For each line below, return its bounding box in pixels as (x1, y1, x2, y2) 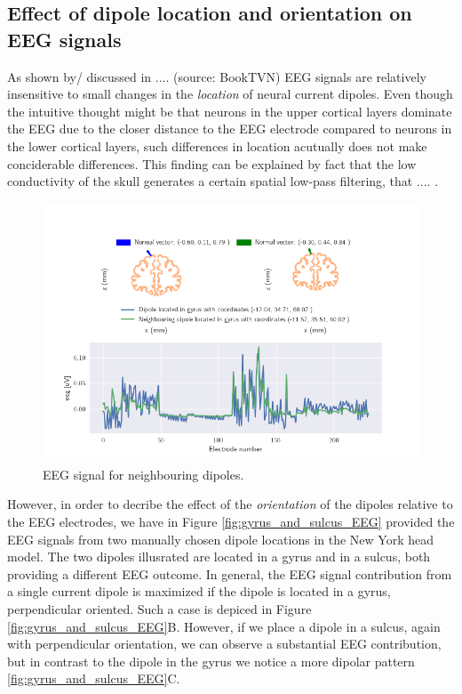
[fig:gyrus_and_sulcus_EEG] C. (7, 669, 180, 688)
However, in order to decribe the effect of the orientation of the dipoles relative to (7, 495, 453, 513)
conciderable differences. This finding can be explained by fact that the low (7, 154, 417, 173)
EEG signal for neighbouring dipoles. (43, 464, 244, 483)
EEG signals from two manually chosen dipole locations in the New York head (7, 529, 434, 548)
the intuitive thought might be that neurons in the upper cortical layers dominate (7, 101, 452, 120)
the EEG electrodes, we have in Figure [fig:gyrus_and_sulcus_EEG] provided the (7, 512, 455, 531)
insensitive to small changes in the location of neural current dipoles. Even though (7, 85, 453, 103)
